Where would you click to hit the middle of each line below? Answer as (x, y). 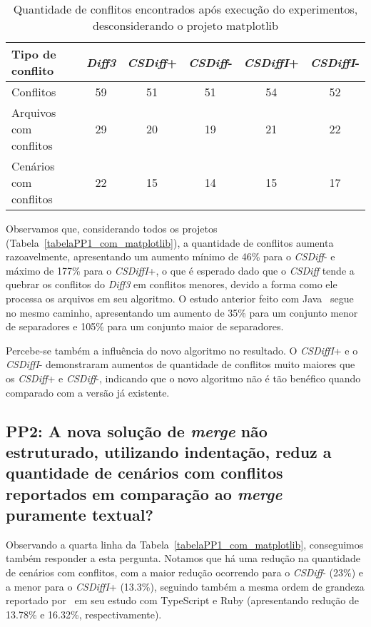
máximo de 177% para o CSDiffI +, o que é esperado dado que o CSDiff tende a (180, 270)
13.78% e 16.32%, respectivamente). (84, 614)
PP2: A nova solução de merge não (137, 430)
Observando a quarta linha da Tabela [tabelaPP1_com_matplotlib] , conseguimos (185, 544)
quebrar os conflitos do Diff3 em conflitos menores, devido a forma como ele (172, 284)
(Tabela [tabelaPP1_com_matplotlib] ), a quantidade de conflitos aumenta (170, 242)
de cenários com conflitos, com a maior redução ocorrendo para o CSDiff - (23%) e (184, 572)
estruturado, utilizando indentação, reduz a (169, 451)
